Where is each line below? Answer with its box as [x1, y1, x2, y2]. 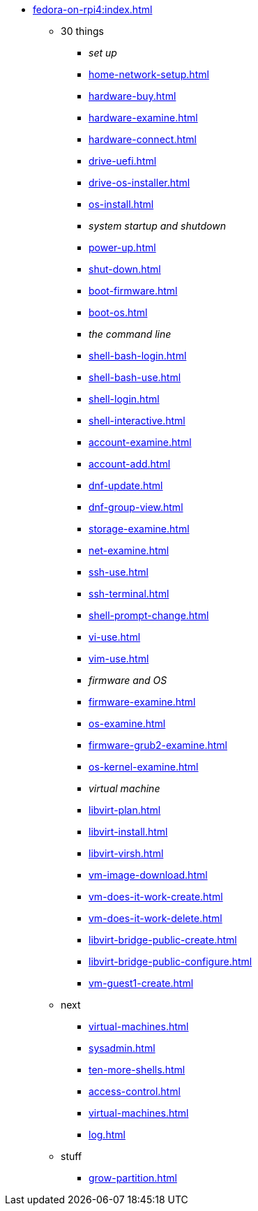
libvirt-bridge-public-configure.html [89, 956, 252, 967]
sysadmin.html [89, 1042, 155, 1054]
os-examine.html [89, 718, 166, 729]
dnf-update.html [89, 480, 163, 491]
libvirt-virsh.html [89, 847, 164, 859]
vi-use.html [89, 631, 141, 643]
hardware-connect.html [89, 133, 197, 145]
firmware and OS [89, 674, 167, 686]
